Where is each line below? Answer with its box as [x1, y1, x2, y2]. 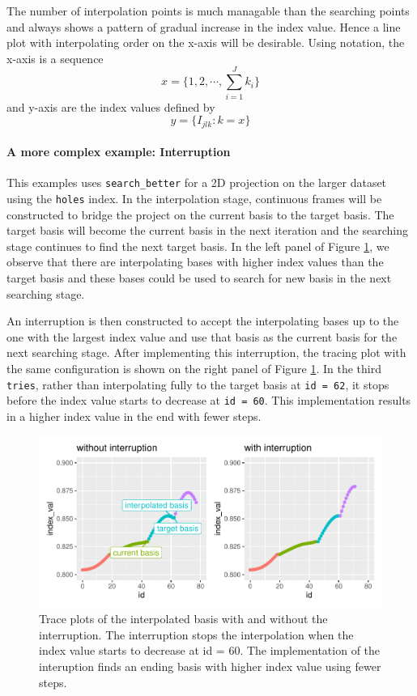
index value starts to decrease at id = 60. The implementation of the [39, 642, 381, 659]
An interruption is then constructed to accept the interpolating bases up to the [6, 312, 399, 329]
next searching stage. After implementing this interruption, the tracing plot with [6, 344, 406, 361]
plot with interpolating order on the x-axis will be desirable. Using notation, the [6, 34, 405, 51]
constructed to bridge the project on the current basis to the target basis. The [6, 206, 394, 223]
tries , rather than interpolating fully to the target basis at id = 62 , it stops [6, 376, 389, 393]
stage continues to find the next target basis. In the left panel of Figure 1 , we [6, 237, 389, 254]
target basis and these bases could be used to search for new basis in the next [6, 269, 392, 286]
